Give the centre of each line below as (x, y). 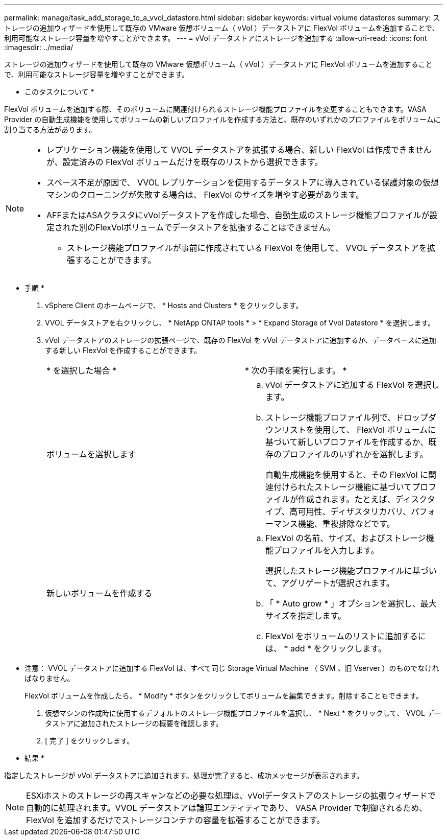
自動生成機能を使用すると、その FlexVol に (347, 475)
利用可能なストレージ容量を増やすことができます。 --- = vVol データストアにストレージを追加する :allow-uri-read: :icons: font (216, 38)
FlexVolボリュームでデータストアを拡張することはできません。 (215, 227)
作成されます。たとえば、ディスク (363, 499)
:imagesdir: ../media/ (39, 47)
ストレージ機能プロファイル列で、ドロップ (347, 417)
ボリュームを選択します (91, 454)
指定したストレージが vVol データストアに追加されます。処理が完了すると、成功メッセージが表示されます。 (184, 775)
